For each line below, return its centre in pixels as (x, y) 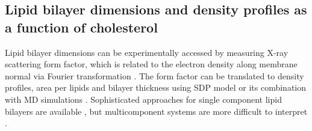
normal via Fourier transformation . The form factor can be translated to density (154, 75)
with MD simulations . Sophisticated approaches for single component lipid (143, 99)
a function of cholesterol (81, 27)
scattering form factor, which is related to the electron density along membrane (151, 64)
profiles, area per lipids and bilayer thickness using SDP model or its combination (156, 87)
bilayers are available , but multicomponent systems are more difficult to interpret (156, 111)
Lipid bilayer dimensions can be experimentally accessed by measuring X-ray (147, 52)
